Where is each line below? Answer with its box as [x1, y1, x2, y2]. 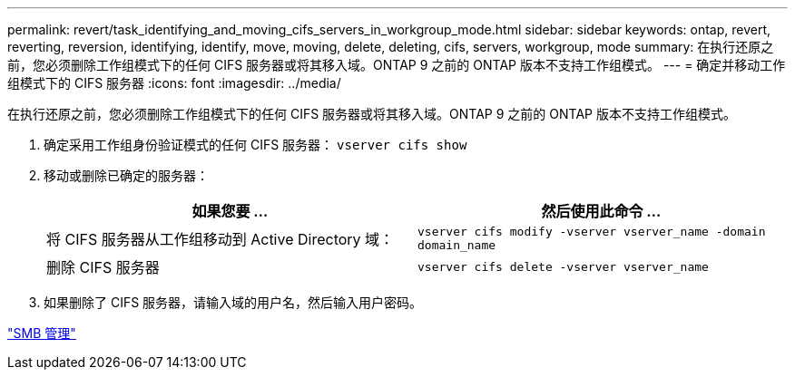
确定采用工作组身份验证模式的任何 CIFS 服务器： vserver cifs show [44, 137, 467, 152]
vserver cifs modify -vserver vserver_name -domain [417, 225, 766, 238]
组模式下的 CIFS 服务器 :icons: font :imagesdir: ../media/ [7, 75, 341, 91]
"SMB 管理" [7, 325, 76, 341]
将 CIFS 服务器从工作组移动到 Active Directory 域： [46, 230, 395, 248]
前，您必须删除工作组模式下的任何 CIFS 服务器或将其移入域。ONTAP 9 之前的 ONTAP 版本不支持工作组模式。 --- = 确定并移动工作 [7, 57, 786, 72]
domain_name [417, 238, 496, 252]
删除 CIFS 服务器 [46, 258, 160, 276]
